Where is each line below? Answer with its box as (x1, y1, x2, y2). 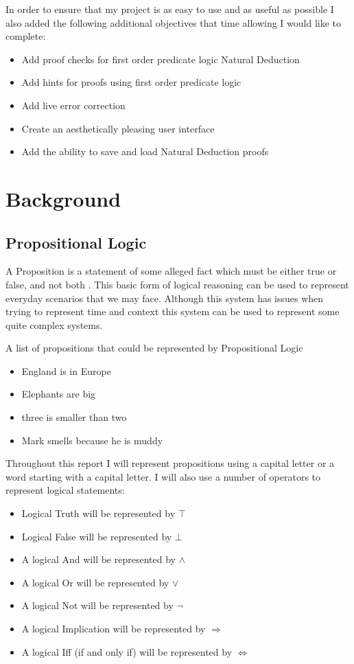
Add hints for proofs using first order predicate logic (21, 75, 241, 89)
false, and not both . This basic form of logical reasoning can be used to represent (5, 277, 349, 291)
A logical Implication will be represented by (21, 621, 206, 636)
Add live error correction (21, 98, 126, 112)
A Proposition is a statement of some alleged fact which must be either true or (5, 264, 337, 278)
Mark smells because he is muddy (21, 433, 163, 447)
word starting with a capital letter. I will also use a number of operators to (5, 469, 321, 483)
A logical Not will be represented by (21, 598, 174, 613)
